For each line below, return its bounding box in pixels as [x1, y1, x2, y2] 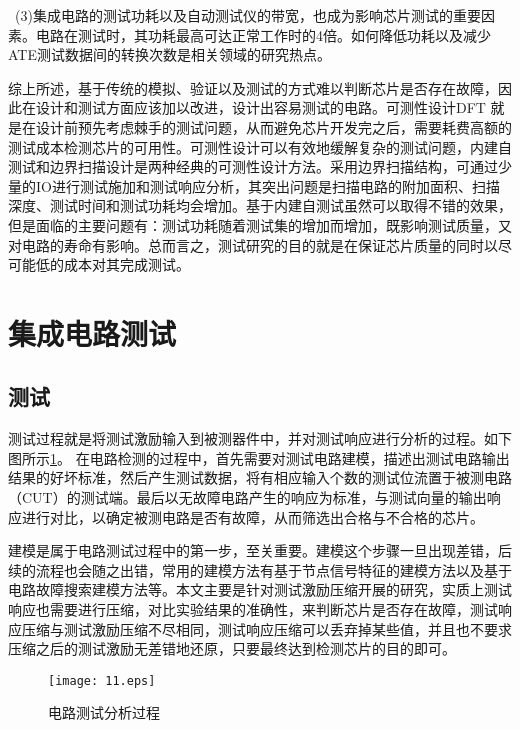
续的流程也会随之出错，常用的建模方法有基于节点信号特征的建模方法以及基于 [8, 559, 512, 580]
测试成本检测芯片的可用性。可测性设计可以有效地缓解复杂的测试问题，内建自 [8, 136, 512, 157]
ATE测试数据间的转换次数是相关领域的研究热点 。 [8, 44, 331, 65]
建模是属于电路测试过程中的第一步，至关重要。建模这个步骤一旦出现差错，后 [8, 540, 512, 561]
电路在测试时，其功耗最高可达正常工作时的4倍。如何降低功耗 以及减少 [35, 24, 491, 45]
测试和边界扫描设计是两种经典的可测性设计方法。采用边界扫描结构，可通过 [8, 156, 498, 177]
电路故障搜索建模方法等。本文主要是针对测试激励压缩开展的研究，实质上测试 [8, 579, 512, 600]
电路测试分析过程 [48, 702, 160, 723]
